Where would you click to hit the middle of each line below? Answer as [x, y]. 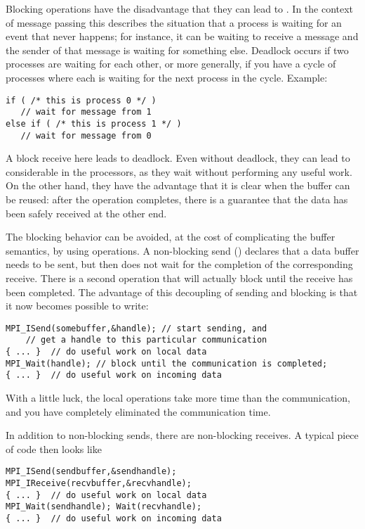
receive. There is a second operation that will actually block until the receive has [179, 278]
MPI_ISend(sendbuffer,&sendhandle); [91, 472]
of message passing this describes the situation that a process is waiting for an [174, 22]
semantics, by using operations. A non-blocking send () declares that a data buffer [182, 250]
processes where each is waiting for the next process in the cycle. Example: [167, 77]
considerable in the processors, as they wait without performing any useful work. [179, 171]
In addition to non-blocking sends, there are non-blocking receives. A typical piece [182, 435]
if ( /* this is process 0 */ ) [81, 100]
